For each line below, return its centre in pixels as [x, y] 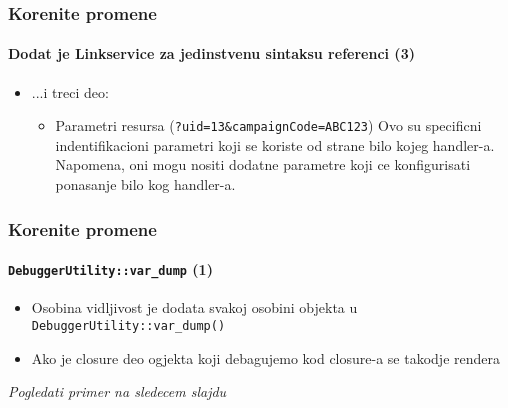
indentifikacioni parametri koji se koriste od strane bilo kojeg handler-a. [275, 144]
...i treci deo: [70, 91]
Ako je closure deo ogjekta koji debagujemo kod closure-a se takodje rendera [265, 357]
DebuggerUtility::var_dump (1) [110, 269]
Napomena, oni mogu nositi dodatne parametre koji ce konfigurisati [263, 164]
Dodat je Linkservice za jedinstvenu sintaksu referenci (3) [211, 53]
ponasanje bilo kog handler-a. [145, 184]
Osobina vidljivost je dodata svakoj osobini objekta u [194, 307]
